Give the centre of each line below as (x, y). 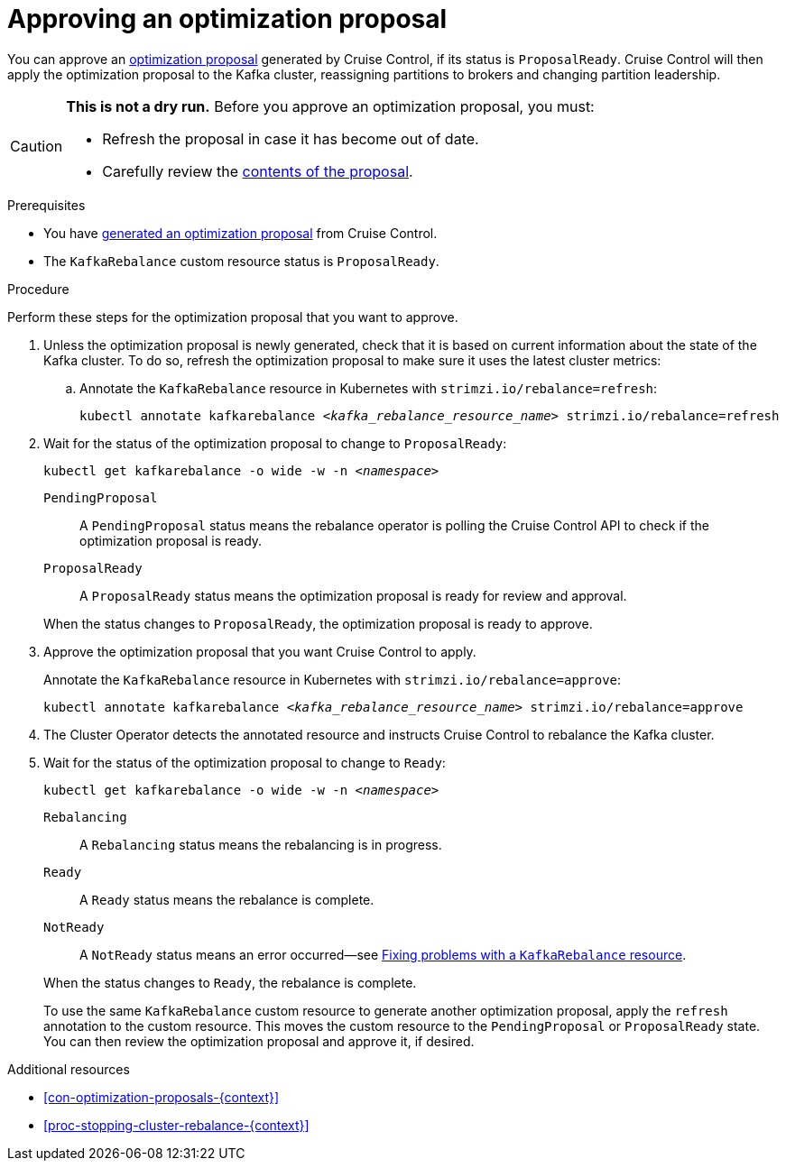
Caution (37, 146)
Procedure (38, 289)
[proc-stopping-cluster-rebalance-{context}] (176, 1125)
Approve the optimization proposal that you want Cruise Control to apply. (260, 651)
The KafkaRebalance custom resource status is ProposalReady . (241, 261)
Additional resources (69, 1069)
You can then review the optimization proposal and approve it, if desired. (259, 1041)
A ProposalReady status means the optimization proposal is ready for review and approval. (353, 595)
